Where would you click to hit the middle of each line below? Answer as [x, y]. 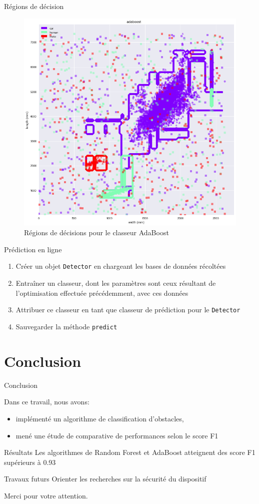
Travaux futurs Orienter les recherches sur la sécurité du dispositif [105, 479]
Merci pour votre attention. [46, 495]
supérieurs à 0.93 [30, 462]
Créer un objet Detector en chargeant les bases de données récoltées [121, 266]
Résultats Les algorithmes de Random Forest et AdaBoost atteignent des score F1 [130, 452]
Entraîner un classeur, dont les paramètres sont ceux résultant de [116, 283]
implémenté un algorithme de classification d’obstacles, [100, 418]
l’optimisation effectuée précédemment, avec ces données [102, 293]
